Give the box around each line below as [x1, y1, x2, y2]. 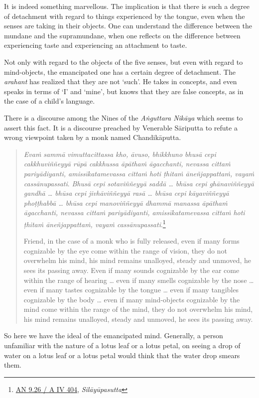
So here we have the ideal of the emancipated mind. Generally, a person [4, 330, 223, 341]
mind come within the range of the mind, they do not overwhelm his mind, [23, 304, 253, 314]
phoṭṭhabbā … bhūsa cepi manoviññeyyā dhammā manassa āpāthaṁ [23, 197, 228, 208]
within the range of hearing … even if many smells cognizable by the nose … [23, 274, 254, 285]
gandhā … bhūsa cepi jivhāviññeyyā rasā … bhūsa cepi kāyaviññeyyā [23, 188, 229, 198]
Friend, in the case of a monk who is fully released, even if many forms [23, 236, 240, 246]
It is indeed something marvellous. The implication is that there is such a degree [4, 1, 250, 11]
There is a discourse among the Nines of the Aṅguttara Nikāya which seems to [4, 112, 243, 123]
